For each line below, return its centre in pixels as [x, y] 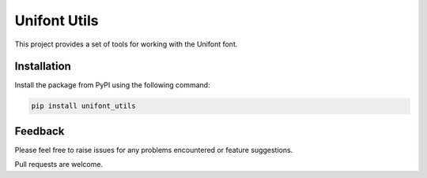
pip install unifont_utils [83, 106]
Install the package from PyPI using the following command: [112, 85]
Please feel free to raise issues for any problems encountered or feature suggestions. [154, 150]
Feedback [40, 131]
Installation [43, 67]
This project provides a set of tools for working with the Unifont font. [126, 44]
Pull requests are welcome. [59, 165]
